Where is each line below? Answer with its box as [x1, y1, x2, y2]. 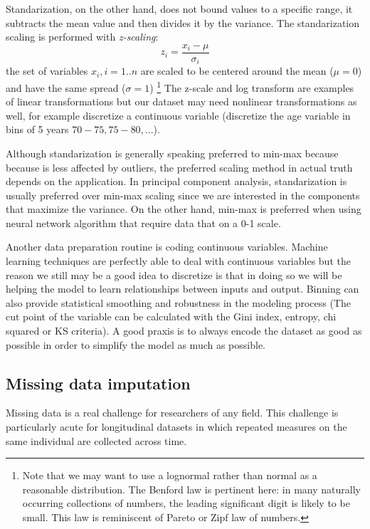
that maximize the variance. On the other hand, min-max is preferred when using [6, 201, 361, 216]
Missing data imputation [6, 372, 191, 394]
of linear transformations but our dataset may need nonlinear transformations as [6, 94, 357, 109]
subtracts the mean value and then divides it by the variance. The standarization [6, 15, 360, 30]
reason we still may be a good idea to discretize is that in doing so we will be [6, 267, 342, 282]
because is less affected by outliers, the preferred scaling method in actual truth [6, 159, 353, 174]
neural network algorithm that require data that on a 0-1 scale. [6, 215, 281, 230]
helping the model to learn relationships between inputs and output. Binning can [6, 281, 359, 296]
